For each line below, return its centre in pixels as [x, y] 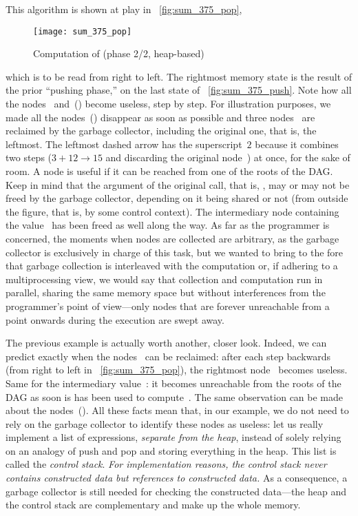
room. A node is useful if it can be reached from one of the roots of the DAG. [169, 171]
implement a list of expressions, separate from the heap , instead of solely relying [173, 437]
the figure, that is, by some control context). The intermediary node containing [172, 211]
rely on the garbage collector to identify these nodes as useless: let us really [165, 423]
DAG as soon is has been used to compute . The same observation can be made [175, 396]
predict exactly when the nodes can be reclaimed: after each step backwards [168, 356]
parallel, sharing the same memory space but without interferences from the [166, 292]
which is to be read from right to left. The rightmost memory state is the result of [179, 76]
